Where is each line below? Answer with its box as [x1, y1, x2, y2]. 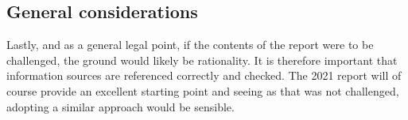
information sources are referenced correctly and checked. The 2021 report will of [6, 67, 402, 84]
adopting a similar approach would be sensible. [6, 98, 235, 114]
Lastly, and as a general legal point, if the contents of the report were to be [6, 36, 374, 53]
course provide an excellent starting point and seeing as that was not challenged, [6, 82, 399, 99]
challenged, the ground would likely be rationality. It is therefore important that [6, 51, 398, 68]
